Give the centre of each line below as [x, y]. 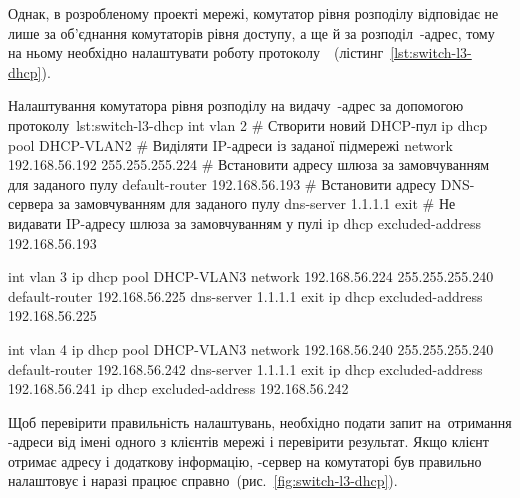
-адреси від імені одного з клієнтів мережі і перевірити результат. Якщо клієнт [248, 441]
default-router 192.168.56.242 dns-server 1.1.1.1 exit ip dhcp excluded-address [245, 368]
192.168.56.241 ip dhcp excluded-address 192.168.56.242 [178, 388]
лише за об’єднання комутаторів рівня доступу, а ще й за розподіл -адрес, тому [251, 32]
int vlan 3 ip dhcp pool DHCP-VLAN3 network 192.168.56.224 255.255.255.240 [251, 276]
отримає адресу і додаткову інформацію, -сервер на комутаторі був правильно [245, 460]
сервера [31, 203]
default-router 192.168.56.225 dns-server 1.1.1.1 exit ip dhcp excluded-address [245, 295]
